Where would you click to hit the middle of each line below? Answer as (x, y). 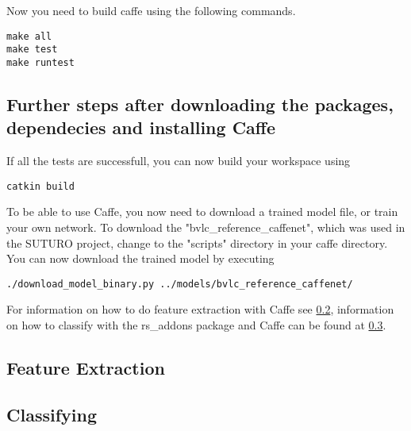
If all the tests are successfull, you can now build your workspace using (179, 161)
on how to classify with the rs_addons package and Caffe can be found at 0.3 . (196, 325)
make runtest (40, 62)
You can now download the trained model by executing (140, 258)
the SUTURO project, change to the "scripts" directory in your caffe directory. (197, 242)
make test (32, 50)
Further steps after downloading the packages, (200, 104)
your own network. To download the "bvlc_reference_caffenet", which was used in (206, 227)
